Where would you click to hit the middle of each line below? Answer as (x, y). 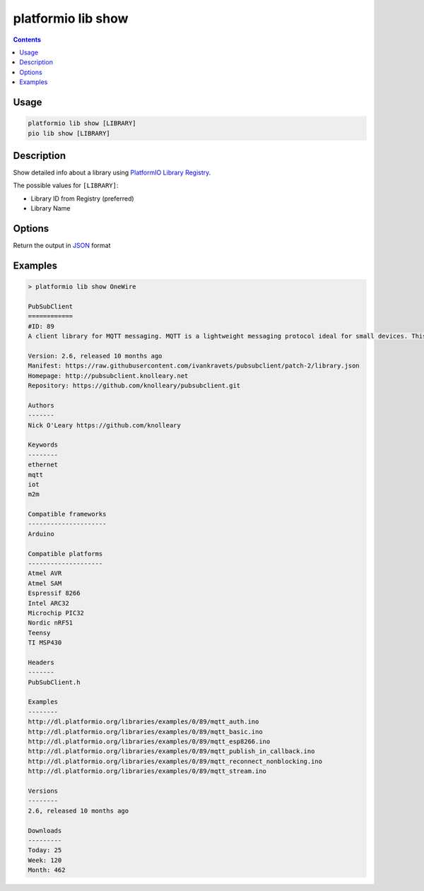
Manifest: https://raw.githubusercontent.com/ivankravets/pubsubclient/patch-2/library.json (194, 366)
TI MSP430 (45, 643)
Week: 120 (45, 860)
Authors (41, 405)
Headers (41, 662)
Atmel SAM (45, 583)
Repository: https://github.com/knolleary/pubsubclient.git (134, 385)
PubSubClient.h (54, 682)
